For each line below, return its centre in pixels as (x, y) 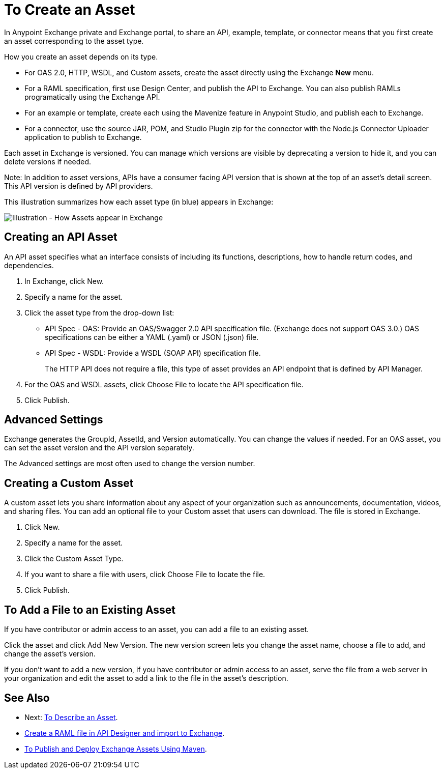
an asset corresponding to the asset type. (74, 41)
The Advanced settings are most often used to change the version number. (130, 464)
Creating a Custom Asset (69, 483)
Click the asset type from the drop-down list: (99, 312)
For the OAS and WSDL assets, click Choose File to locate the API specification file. (164, 384)
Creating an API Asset (61, 237)
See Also (27, 698)
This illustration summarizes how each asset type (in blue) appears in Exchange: (139, 202)
